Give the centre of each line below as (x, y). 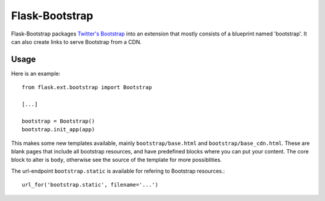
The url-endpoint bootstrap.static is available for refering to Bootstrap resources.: (118, 171)
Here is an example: (36, 73)
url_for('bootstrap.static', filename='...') (90, 185)
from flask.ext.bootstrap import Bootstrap (87, 88)
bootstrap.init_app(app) (58, 130)
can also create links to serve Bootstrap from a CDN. (76, 42)
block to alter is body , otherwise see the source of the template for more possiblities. (116, 160)
